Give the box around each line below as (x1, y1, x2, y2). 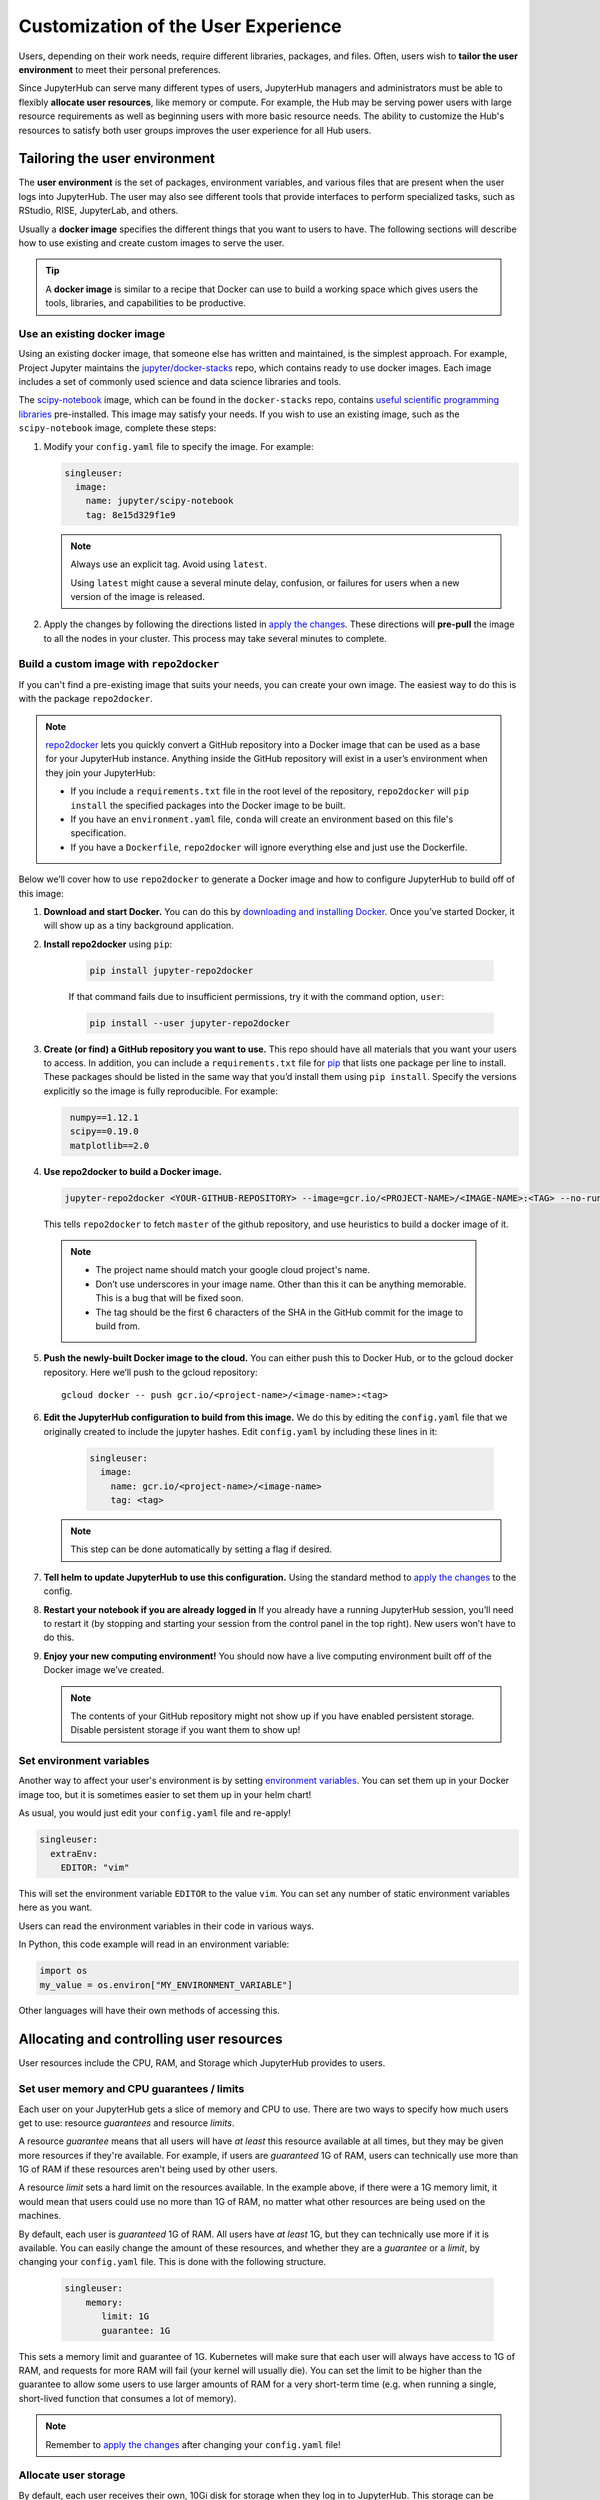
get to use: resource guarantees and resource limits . (18, 2116, 235, 2129)
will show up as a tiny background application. (43, 920, 234, 932)
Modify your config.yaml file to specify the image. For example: (43, 440, 314, 452)
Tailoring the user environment (18, 150, 215, 167)
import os (39, 1965, 88, 1977)
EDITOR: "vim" (60, 1861, 130, 1873)
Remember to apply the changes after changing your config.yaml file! (45, 2438, 341, 2450)
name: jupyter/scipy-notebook (85, 495, 234, 507)
